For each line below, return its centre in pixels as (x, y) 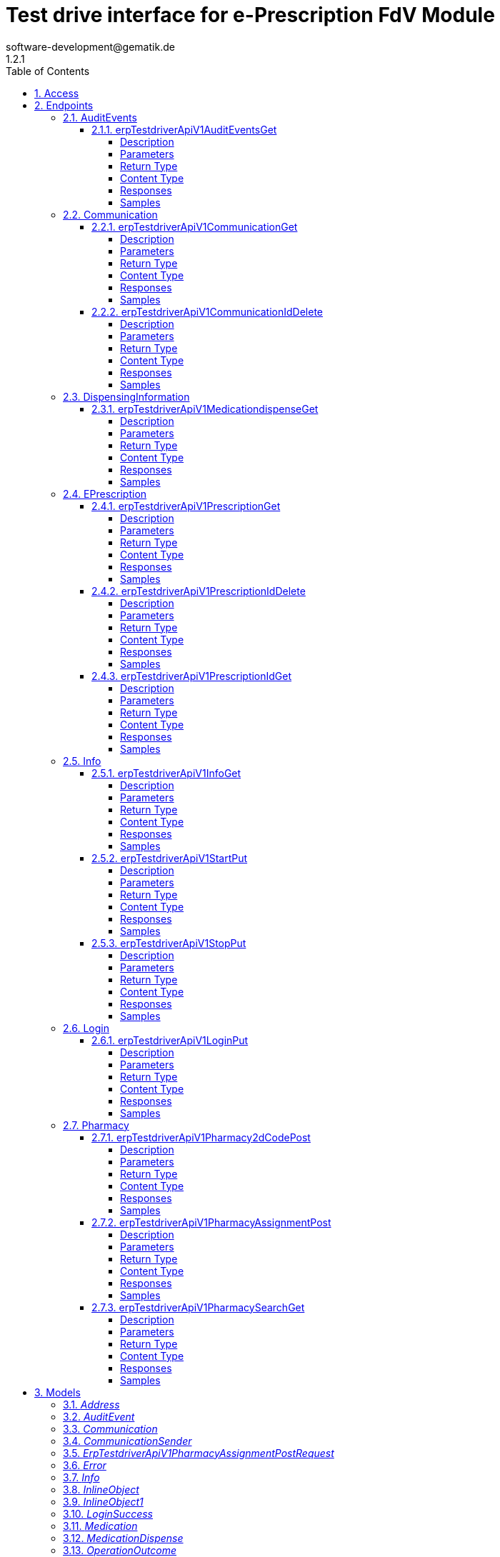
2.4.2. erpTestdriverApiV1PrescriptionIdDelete (199, 591)
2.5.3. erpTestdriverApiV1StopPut (169, 943)
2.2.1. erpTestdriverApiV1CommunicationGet (195, 226)
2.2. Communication (110, 214)
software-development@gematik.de (90, 46)
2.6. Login (86, 1028)
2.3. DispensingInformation (126, 396)
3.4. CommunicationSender (127, 1441)
